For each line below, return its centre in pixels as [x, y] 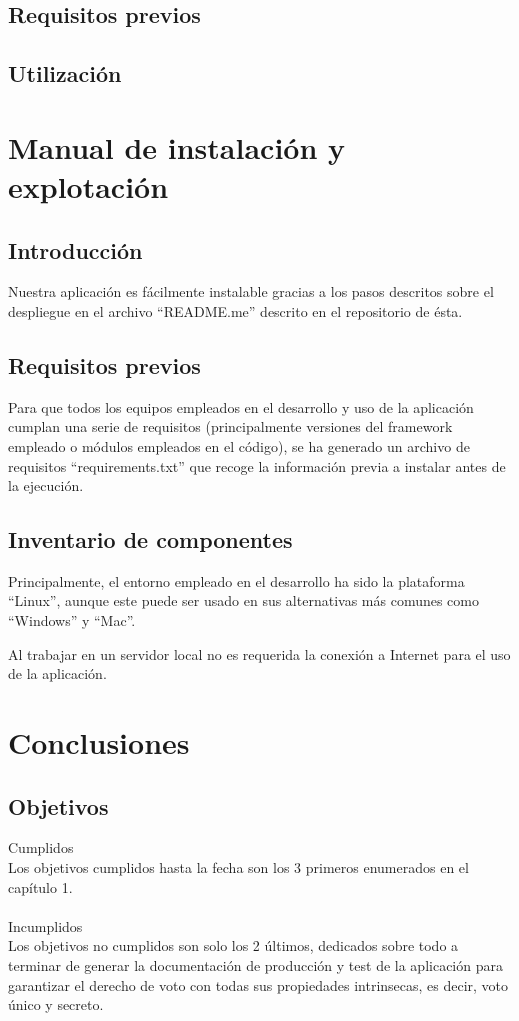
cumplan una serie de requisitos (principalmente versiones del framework [230, 426]
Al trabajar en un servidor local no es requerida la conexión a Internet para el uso [259, 653]
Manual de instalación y [177, 146]
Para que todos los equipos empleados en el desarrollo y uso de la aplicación [241, 406]
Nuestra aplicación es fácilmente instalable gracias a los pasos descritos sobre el [251, 291]
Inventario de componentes [150, 539]
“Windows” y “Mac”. [72, 620]
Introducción [75, 249]
